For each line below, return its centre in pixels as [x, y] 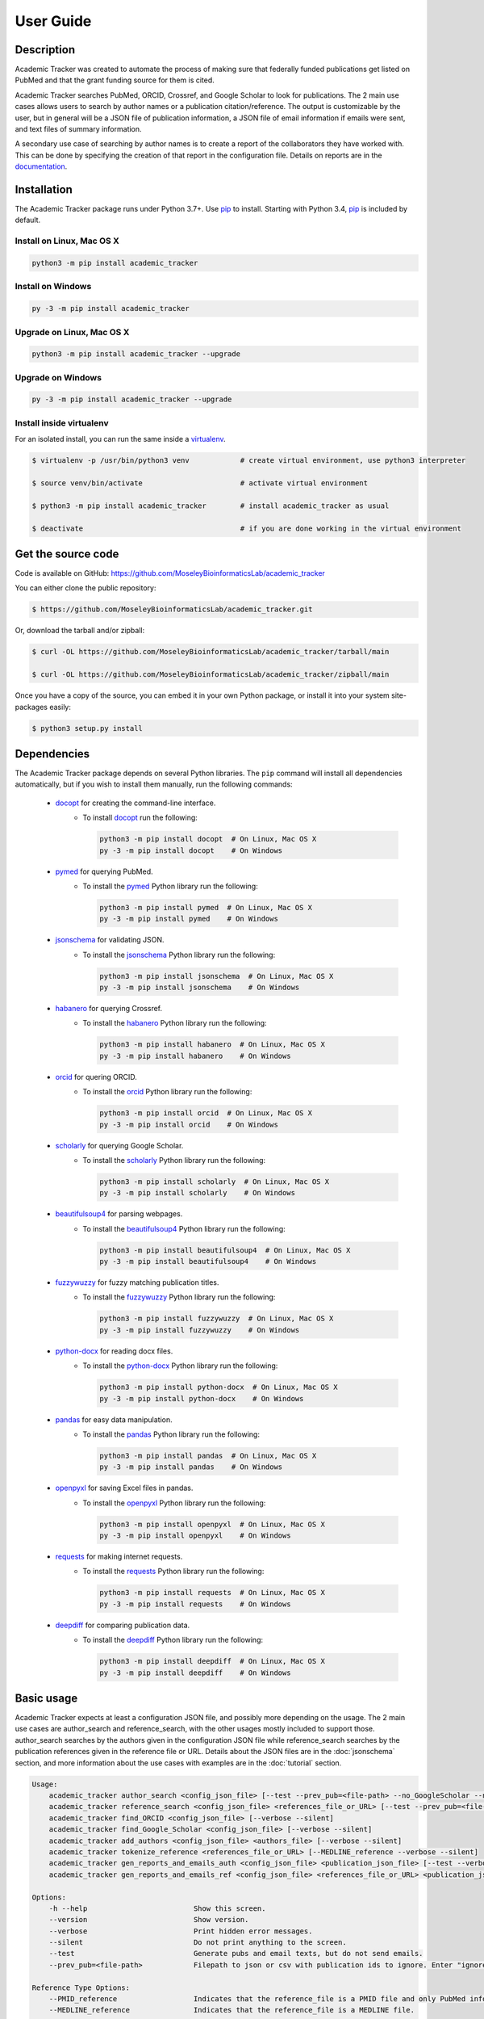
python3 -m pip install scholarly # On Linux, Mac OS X [215, 1182]
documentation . [41, 166]
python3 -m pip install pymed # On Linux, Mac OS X [206, 907]
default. [28, 220]
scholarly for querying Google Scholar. [119, 1145]
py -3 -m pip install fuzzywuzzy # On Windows [200, 1330]
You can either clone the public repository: [86, 588]
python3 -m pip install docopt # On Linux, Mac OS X [208, 839]
